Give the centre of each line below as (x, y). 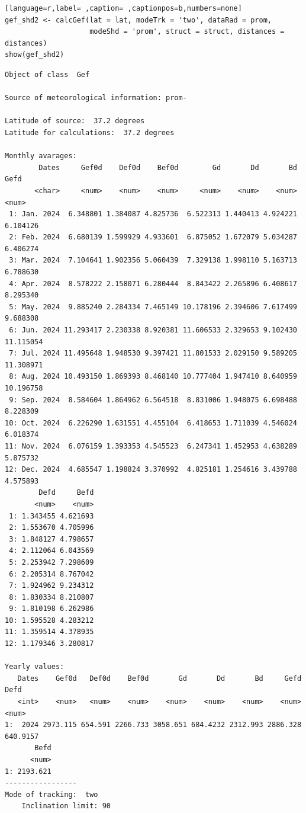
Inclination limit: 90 (66, 806)
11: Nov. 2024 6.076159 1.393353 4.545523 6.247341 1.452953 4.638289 (151, 446)
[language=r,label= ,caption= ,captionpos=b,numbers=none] (123, 8)
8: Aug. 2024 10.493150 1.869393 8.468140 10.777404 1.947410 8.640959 (153, 377)
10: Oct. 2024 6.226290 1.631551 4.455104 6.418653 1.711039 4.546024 (151, 423)
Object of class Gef (47, 74)
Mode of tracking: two (51, 794)
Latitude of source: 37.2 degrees (75, 121)
